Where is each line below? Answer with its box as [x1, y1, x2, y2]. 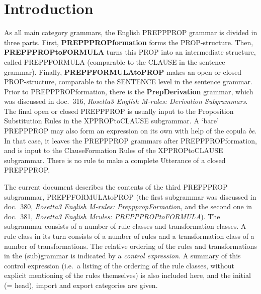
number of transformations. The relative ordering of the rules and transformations [4, 240, 257, 251]
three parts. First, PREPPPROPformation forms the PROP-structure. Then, [4, 37, 253, 47]
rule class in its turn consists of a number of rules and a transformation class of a [4, 231, 254, 241]
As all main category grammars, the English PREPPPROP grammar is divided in [4, 27, 257, 38]
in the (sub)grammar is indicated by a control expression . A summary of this [4, 250, 241, 261]
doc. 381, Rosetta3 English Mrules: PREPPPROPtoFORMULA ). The [4, 211, 220, 221]
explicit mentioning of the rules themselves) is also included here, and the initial [4, 270, 251, 280]
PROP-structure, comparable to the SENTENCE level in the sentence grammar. [4, 76, 252, 87]
